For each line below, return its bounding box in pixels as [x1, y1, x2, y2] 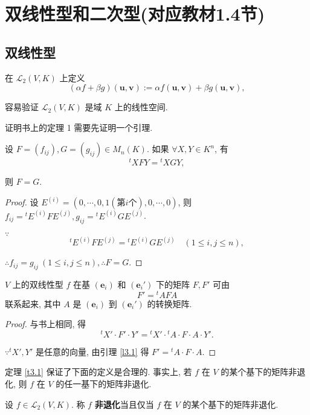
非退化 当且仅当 [94, 397, 154, 410]
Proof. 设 [5, 196, 39, 208]
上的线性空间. [114, 101, 168, 113]
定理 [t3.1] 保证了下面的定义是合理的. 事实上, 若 [5, 365, 192, 378]
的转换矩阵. [147, 297, 192, 310]
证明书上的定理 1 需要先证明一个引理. [5, 121, 153, 133]
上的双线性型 [12, 277, 63, 290]
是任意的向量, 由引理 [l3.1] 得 [35, 345, 149, 357]
